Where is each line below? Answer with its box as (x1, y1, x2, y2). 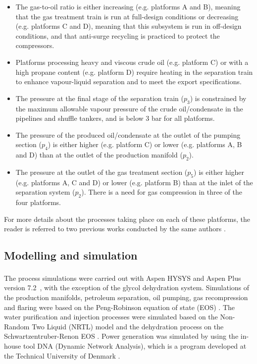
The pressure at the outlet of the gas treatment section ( (15, 166, 188, 177)
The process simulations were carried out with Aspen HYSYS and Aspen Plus (4, 272, 241, 283)
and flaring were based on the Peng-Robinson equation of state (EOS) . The (4, 302, 235, 312)
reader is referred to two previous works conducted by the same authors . (4, 223, 226, 234)
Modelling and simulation (4, 248, 138, 263)
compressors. (15, 40, 54, 51)
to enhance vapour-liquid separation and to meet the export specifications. (15, 76, 242, 87)
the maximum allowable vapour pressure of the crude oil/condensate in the (15, 103, 243, 113)
